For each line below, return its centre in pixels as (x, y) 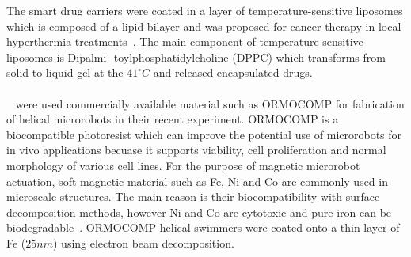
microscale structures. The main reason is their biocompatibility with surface (193, 197)
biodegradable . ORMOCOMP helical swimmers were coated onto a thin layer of (203, 227)
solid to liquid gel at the (65, 72)
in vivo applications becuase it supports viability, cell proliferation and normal (196, 150)
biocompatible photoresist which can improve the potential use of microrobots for (204, 134)
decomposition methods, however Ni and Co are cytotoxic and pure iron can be (199, 212)
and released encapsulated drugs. (233, 72)
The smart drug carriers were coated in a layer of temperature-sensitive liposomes (205, 10)
